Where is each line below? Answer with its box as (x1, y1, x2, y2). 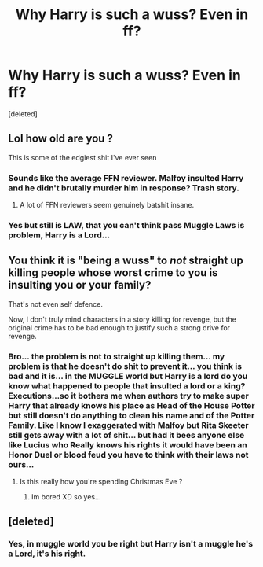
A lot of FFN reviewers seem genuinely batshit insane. (19, 201, 195, 210)
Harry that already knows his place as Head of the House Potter (8, 399, 255, 411)
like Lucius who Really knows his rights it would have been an (8, 439, 247, 450)
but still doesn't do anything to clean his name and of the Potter (8, 410, 255, 421)
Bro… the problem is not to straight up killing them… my (8, 351, 225, 362)
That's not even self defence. (8, 299, 104, 308)
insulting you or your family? (8, 278, 152, 292)
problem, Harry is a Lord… (8, 230, 111, 241)
